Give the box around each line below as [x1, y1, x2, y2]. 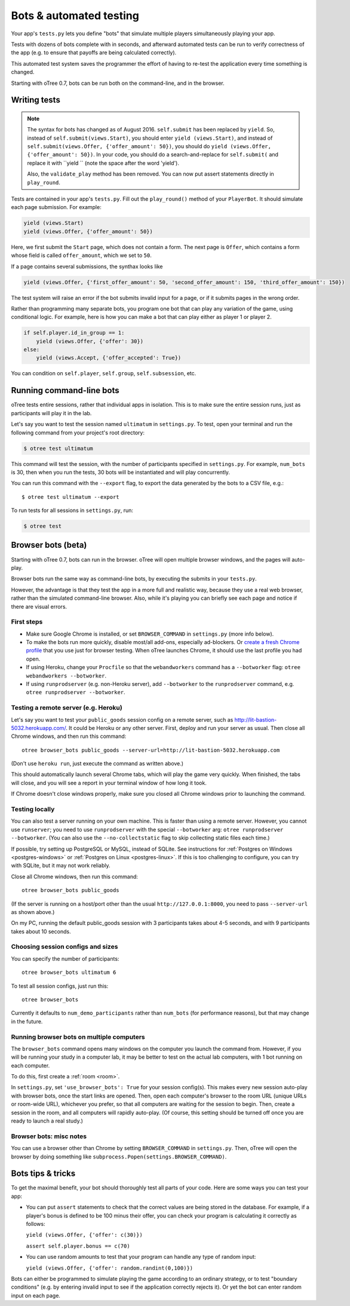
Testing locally [11, 805, 55, 814]
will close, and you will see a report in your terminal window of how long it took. [11, 779, 207, 786]
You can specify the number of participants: [11, 955, 119, 962]
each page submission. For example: [11, 204, 102, 211]
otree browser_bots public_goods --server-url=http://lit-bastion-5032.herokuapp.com [22, 747, 280, 753]
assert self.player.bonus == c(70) [26, 1243, 131, 1249]
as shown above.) [11, 908, 55, 915]
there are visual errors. [11, 603, 67, 610]
